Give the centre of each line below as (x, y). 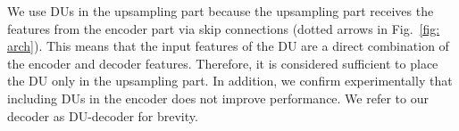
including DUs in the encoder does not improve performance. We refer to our (218, 98)
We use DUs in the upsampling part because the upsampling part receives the (221, 11)
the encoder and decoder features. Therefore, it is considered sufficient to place (223, 63)
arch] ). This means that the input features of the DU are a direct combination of (228, 46)
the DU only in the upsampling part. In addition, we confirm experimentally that (230, 81)
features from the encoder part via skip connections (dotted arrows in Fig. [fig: (224, 28)
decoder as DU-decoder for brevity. (103, 115)
